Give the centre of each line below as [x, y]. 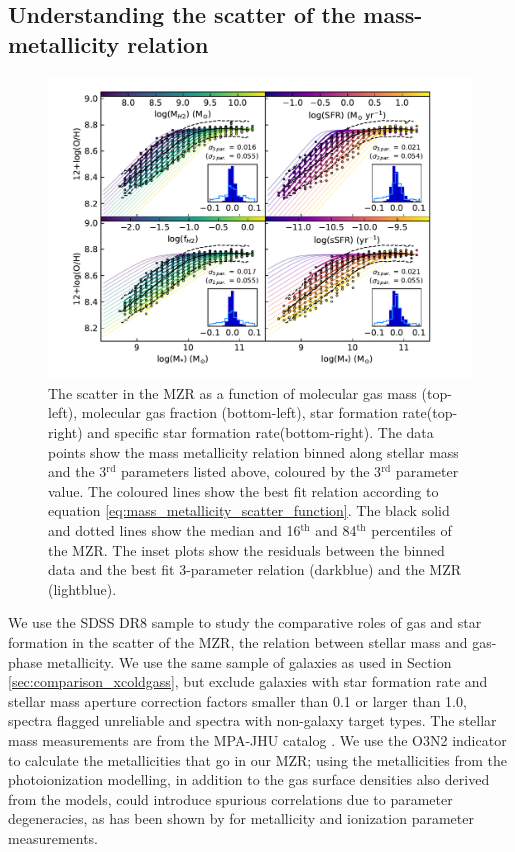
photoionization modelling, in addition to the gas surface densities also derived [249, 779]
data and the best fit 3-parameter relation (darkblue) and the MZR [255, 569]
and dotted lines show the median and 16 [174, 530]
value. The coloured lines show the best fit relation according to [243, 490]
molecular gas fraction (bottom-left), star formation [239, 412]
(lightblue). [82, 588]
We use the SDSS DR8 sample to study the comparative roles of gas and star [245, 622]
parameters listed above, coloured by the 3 [251, 471]
